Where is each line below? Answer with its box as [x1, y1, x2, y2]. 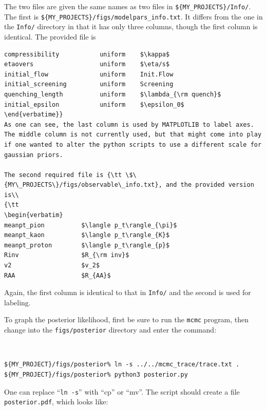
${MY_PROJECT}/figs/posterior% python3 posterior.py [4, 371, 188, 379]
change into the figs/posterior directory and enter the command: [4, 324, 217, 335]
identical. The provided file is [4, 31, 96, 42]
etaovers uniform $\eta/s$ [4, 61, 170, 68]
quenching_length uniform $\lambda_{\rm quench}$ [4, 90, 221, 98]
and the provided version [165, 181, 254, 189]
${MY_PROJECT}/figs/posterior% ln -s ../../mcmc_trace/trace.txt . [4, 361, 240, 368]
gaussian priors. [4, 151, 63, 159]
